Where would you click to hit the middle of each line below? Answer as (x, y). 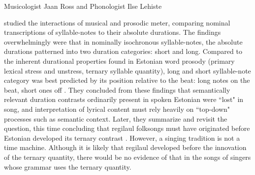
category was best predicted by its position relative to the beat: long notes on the (127, 80)
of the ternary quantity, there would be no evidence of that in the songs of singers (127, 157)
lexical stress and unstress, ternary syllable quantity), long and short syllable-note (127, 70)
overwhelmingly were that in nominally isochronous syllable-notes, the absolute (123, 41)
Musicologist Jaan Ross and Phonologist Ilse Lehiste (83, 6)
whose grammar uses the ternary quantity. (68, 166)
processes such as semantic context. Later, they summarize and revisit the (116, 118)
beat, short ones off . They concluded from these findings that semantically (117, 89)
